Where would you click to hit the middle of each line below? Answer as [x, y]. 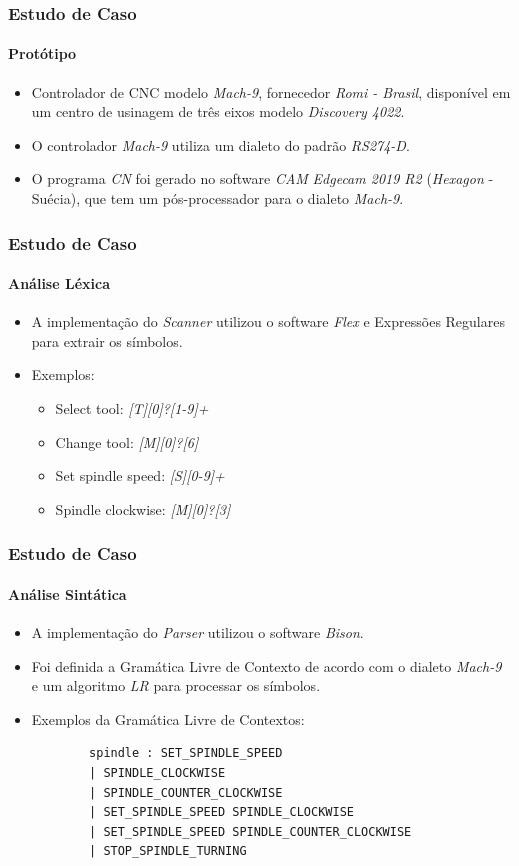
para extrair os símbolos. [107, 340]
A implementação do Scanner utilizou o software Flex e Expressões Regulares [268, 321]
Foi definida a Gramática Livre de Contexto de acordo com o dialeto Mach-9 [266, 665]
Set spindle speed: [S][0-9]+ [140, 475]
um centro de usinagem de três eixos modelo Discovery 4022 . [218, 111]
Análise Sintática [67, 593]
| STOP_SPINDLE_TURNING [168, 851]
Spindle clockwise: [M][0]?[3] [143, 508]
